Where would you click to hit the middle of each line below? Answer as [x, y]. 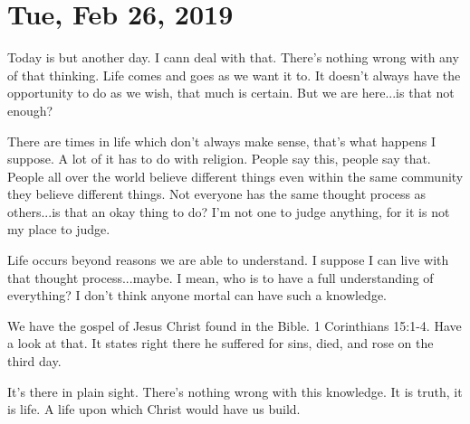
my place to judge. [59, 229]
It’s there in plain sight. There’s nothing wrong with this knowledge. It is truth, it [235, 391]
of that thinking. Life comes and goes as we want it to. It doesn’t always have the [234, 75]
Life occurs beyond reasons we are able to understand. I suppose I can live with [228, 260]
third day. [34, 361]
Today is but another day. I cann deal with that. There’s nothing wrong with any [233, 57]
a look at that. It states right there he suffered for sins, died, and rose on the [221, 343]
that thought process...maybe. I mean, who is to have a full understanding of [221, 277]
